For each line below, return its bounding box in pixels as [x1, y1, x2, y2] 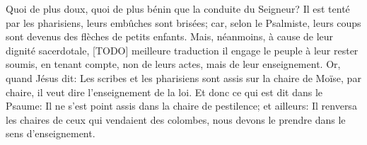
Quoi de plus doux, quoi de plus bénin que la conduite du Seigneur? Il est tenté [6, 1, 350, 16]
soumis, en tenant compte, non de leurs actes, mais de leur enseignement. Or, [6, 57, 341, 71]
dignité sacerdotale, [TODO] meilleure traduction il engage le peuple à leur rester [6, 42, 359, 57]
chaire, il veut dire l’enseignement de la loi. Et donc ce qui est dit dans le [6, 84, 323, 99]
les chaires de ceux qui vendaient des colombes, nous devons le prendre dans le [6, 112, 346, 127]
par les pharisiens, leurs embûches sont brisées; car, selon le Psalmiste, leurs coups [6, 15, 361, 30]
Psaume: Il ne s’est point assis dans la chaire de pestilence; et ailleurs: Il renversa [6, 98, 357, 113]
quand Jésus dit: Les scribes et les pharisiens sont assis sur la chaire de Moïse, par [6, 70, 361, 85]
